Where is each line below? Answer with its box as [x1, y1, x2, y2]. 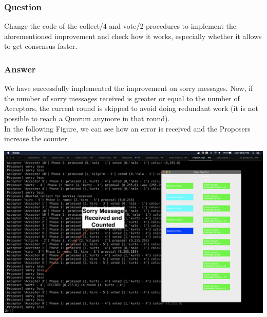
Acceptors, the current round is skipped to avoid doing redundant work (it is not [4, 103, 258, 114]
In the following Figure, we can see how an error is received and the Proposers [4, 123, 251, 134]
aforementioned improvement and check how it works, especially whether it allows [4, 30, 262, 41]
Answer [4, 62, 36, 75]
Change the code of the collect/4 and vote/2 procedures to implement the [4, 21, 237, 31]
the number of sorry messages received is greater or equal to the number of [4, 92, 240, 103]
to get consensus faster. [4, 41, 78, 51]
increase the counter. [4, 133, 69, 144]
